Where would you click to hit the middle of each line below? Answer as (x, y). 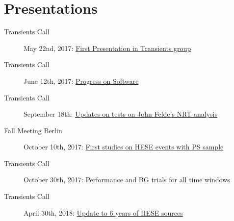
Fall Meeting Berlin (33, 130)
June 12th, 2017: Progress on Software (81, 81)
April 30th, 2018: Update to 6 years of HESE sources (103, 212)
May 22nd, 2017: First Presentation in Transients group (107, 48)
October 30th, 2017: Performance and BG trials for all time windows (127, 180)
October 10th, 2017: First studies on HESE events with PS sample (124, 147)
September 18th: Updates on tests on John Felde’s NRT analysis (121, 114)
